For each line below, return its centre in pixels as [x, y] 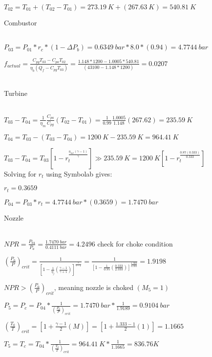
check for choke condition [135, 243]
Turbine [16, 93]
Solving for [20, 173]
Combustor [21, 22]
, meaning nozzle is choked [94, 287]
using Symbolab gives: [79, 173]
